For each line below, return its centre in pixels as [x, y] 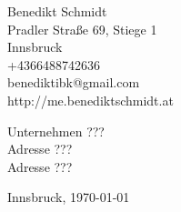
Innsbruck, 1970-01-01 [69, 197]
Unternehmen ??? [56, 131]
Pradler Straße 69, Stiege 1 [82, 29]
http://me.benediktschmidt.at [90, 100]
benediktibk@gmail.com [74, 82]
